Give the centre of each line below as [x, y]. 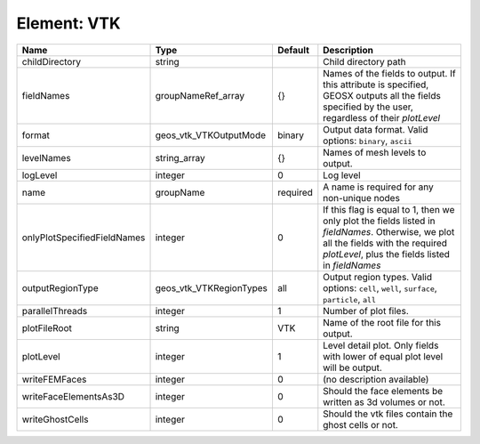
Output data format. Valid [376, 129]
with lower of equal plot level [383, 356]
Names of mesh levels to [375, 152]
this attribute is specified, [376, 85]
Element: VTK [68, 23]
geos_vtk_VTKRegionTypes [212, 287]
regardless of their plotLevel [381, 117]
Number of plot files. [366, 311]
